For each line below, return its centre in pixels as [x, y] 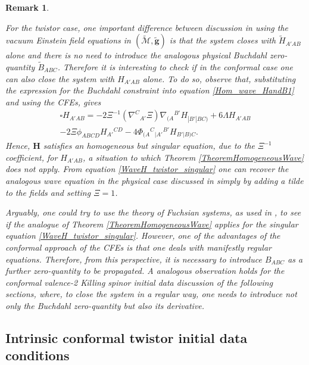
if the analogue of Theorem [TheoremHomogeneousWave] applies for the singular [152, 224]
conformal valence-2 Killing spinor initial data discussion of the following [139, 282]
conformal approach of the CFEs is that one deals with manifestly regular [138, 247]
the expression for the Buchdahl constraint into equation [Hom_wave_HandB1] [150, 90]
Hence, [18, 146]
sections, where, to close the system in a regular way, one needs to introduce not [151, 294]
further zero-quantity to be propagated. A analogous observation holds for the [145, 271]
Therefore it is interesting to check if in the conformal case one [178, 67]
